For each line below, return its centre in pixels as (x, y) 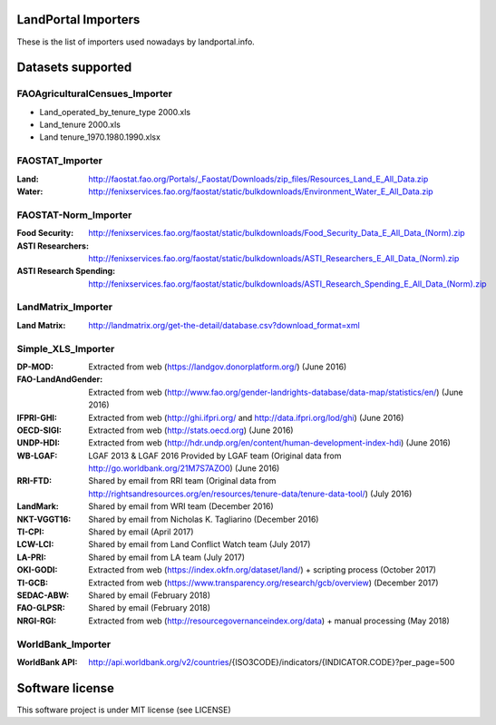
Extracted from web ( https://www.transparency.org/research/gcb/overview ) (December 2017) (263, 583)
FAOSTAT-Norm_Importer (74, 215)
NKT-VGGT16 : (44, 519)
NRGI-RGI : (37, 621)
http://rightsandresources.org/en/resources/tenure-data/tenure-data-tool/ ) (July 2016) (250, 494)
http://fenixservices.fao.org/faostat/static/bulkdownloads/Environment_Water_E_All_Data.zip (261, 191)
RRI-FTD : (34, 481)
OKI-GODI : (37, 570)
